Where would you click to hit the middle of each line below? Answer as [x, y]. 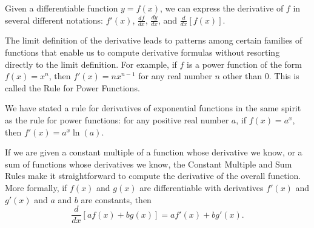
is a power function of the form [244, 64]
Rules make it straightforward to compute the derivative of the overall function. [153, 176]
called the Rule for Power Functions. [72, 87]
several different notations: [54, 20]
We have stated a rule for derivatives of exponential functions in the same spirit [153, 108]
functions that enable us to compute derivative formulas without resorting [142, 52]
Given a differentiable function [62, 8]
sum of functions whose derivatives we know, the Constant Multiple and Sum [149, 164]
